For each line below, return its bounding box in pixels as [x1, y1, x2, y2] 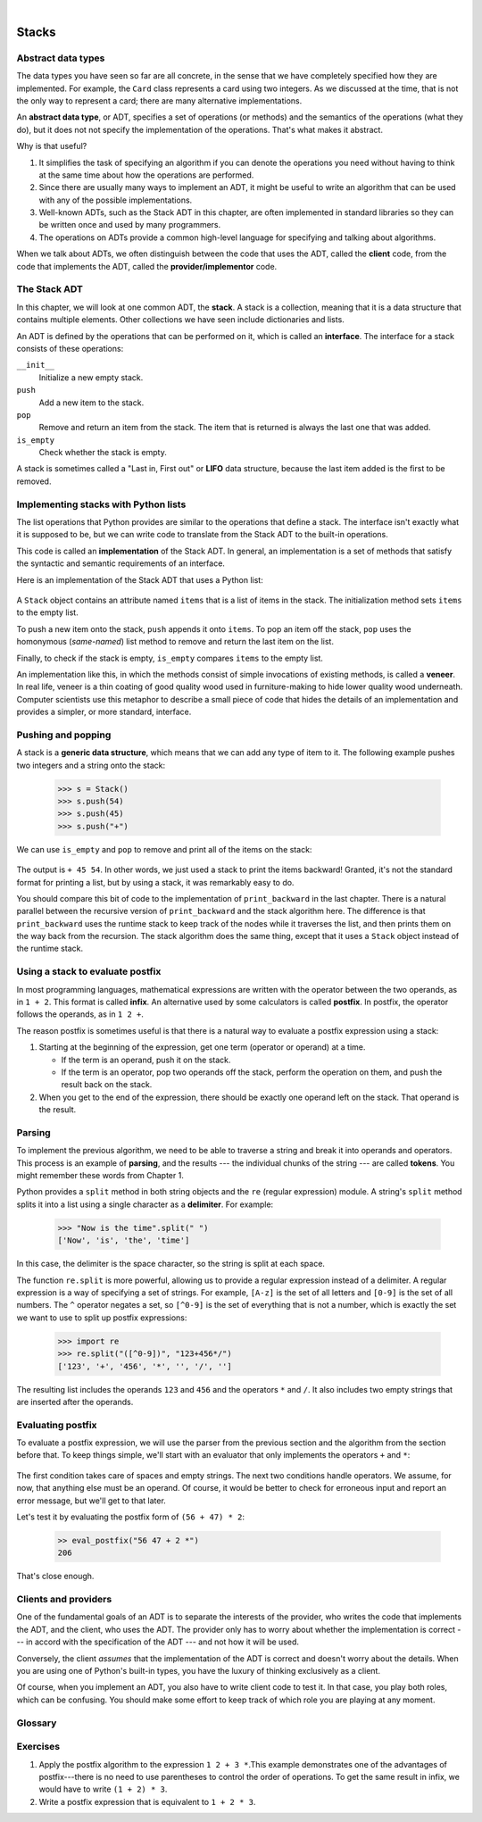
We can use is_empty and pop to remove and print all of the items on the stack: [16, 844, 312, 854]
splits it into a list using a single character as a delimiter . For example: [16, 1199, 274, 1210]
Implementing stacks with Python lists [16, 498, 187, 511]
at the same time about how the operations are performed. [38, 170, 254, 180]
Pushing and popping [16, 728, 112, 741]
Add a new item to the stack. [38, 397, 145, 408]
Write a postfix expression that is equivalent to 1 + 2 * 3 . [38, 1796, 256, 1807]
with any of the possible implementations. [38, 195, 193, 205]
